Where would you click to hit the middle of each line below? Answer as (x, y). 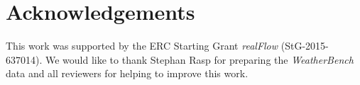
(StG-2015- (305, 46)
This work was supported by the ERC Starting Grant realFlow (142, 46)
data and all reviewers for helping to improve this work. (127, 73)
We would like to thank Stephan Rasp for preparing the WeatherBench (199, 59)
